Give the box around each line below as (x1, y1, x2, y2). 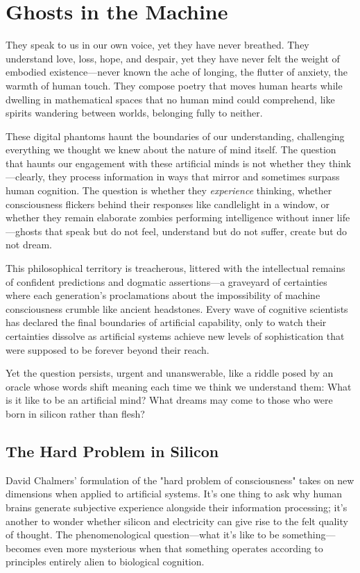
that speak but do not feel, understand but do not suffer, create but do (44, 223, 348, 238)
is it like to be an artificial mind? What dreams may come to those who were (6, 393, 333, 407)
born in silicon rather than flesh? (6, 406, 145, 420)
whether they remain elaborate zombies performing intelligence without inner (6, 210, 334, 225)
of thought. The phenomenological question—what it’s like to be (6, 527, 280, 542)
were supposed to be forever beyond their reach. (6, 342, 209, 357)
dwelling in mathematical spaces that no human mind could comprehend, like (6, 92, 335, 106)
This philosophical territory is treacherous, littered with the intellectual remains (6, 261, 345, 275)
